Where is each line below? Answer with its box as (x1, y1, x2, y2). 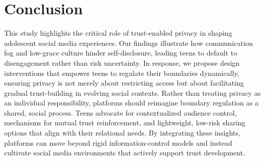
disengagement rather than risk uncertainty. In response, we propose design (4, 57, 240, 68)
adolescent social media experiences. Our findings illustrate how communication (4, 37, 253, 48)
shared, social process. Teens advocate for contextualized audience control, (4, 107, 237, 118)
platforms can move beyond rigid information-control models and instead (4, 137, 232, 148)
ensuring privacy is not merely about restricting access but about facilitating (4, 77, 244, 88)
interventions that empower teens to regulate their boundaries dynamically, (4, 67, 239, 78)
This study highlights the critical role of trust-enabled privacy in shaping (4, 28, 232, 38)
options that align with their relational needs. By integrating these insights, (4, 127, 240, 138)
